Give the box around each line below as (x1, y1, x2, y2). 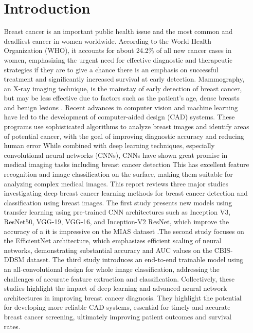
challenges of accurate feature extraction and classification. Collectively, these (4, 273, 235, 283)
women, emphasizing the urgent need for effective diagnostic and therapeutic (4, 54, 233, 65)
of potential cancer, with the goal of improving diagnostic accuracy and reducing (4, 131, 244, 141)
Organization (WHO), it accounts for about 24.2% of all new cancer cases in (4, 45, 232, 55)
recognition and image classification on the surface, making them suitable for (4, 169, 233, 179)
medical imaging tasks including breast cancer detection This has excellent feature (4, 159, 249, 169)
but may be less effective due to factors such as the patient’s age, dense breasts (4, 93, 240, 103)
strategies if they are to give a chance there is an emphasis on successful (4, 64, 218, 74)
